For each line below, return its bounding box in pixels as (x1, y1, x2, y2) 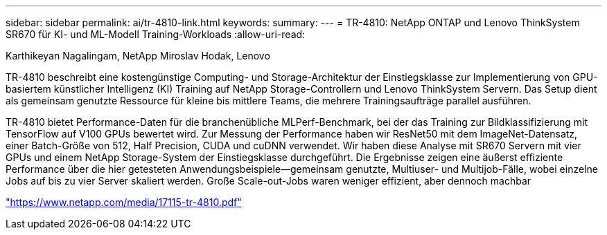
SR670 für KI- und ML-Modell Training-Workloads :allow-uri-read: (6, 28, 306, 40)
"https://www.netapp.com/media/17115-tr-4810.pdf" (6, 196, 242, 208)
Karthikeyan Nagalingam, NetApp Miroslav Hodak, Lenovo (6, 50, 270, 62)
